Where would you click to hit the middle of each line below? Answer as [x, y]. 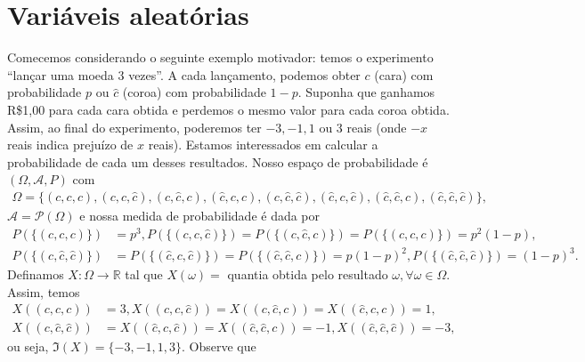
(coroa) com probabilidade [194, 92]
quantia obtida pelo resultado [308, 274]
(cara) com [404, 74]
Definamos [36, 274]
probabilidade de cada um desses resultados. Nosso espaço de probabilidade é [218, 161]
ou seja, [28, 346]
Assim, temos [44, 291]
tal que [144, 274]
